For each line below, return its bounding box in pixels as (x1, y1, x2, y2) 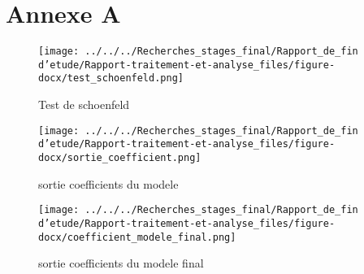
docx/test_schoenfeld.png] (38, 72, 184, 85)
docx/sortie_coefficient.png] (38, 152, 201, 163)
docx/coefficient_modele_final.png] (38, 231, 236, 243)
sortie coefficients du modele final (38, 254, 204, 272)
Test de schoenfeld (38, 96, 130, 113)
